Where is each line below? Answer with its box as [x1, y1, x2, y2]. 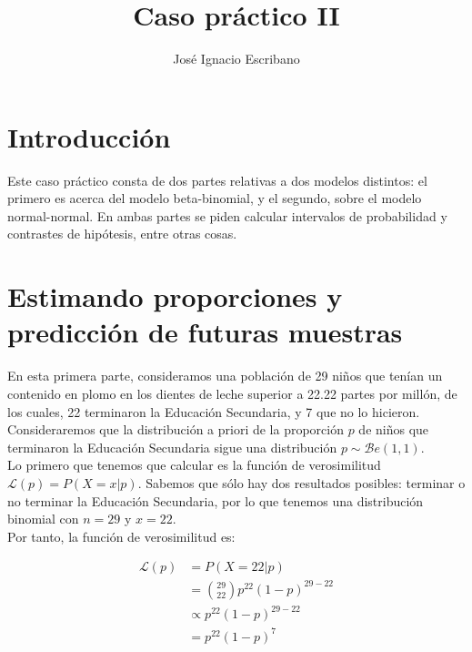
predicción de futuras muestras [7, 313, 403, 351]
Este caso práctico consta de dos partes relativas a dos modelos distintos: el [7, 170, 427, 189]
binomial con [7, 509, 79, 528]
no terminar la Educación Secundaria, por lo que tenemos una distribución [7, 491, 424, 510]
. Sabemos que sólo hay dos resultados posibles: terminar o [137, 473, 466, 492]
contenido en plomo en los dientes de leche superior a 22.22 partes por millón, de [7, 383, 457, 402]
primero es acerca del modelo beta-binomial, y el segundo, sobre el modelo [7, 188, 422, 208]
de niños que [358, 420, 429, 439]
